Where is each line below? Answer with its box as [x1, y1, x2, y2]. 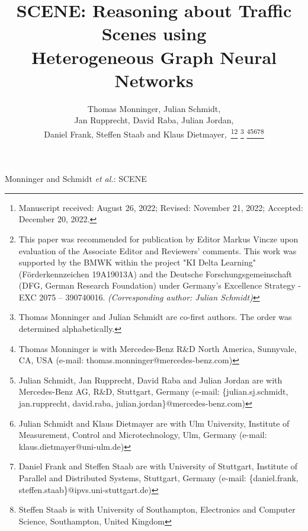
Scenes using [101, 21, 207, 46]
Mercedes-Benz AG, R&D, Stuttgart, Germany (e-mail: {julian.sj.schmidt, [18, 385, 288, 398]
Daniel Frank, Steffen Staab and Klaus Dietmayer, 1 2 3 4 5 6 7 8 [44, 126, 264, 140]
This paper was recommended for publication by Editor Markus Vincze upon [18, 232, 299, 245]
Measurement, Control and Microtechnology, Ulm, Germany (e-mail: [18, 428, 267, 441]
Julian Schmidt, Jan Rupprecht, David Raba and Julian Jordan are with [18, 373, 283, 386]
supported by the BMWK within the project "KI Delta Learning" [18, 256, 256, 268]
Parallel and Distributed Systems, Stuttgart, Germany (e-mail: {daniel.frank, [18, 472, 299, 484]
